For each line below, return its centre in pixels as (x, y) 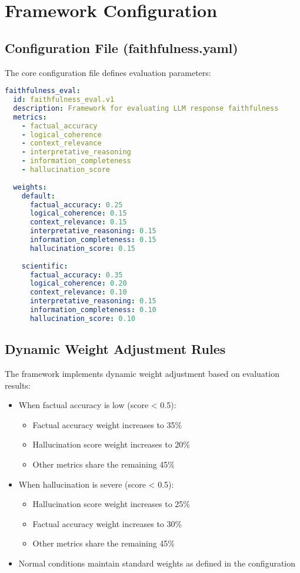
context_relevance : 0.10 (78, 292)
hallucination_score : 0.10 (82, 318)
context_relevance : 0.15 (78, 222)
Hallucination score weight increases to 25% (111, 504)
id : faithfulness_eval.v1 (64, 100)
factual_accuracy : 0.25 (76, 205)
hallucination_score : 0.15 (82, 248)
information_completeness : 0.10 (93, 310)
